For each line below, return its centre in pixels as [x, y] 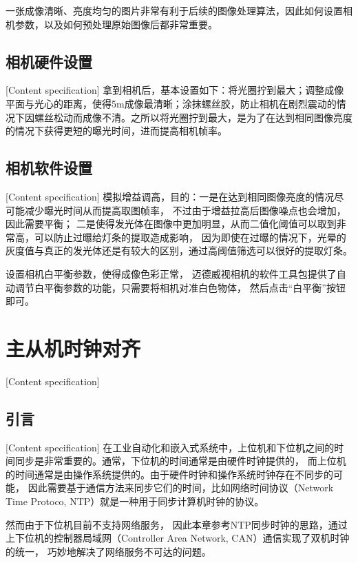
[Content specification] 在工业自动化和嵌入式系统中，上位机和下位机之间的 [170, 447]
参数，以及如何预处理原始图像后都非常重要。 [116, 24]
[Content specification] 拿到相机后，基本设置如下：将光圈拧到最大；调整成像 [175, 90]
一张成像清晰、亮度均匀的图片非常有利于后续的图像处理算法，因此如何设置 [174, 10]
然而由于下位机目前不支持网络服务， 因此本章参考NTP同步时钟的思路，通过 [177, 524]
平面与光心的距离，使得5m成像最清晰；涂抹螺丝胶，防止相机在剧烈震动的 [171, 103]
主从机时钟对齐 [73, 348]
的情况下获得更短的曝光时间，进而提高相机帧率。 [116, 131]
